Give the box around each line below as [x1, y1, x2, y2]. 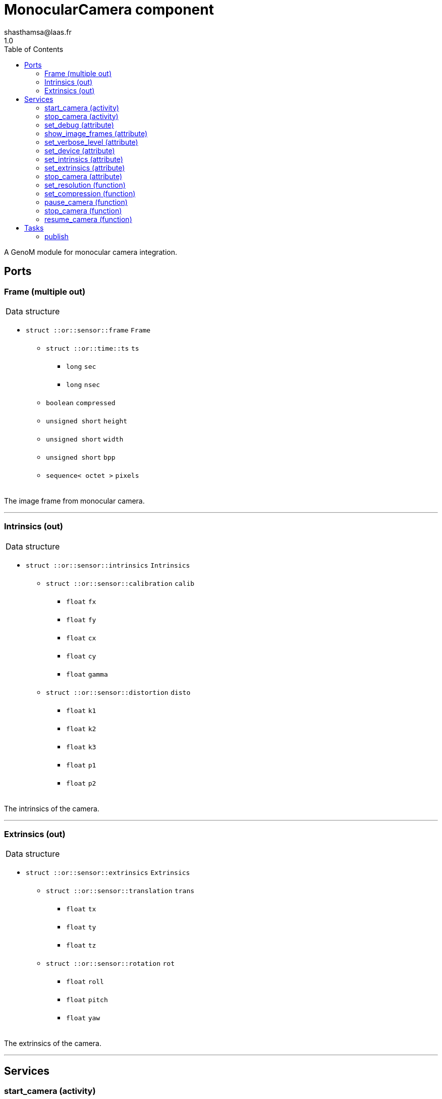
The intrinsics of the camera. [4, 804, 99, 813]
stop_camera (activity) [44, 112, 119, 121]
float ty [66, 923, 96, 931]
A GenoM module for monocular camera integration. [4, 247, 178, 256]
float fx [66, 597, 96, 606]
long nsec [66, 380, 100, 389]
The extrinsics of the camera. [4, 1039, 101, 1048]
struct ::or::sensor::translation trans [46, 887, 195, 895]
